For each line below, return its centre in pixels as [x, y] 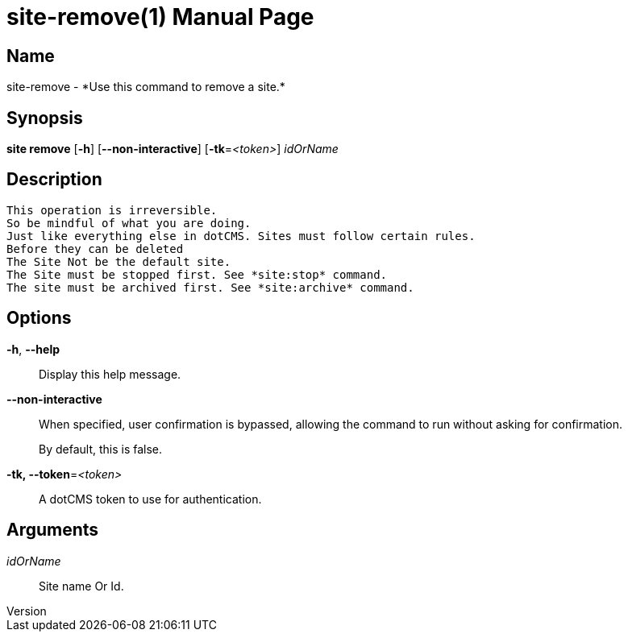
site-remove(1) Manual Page [160, 17]
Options [39, 318]
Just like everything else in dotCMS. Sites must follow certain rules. [241, 236]
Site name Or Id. [81, 586]
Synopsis [45, 118]
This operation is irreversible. [112, 210]
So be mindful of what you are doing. [129, 223]
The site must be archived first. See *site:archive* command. [210, 287]
